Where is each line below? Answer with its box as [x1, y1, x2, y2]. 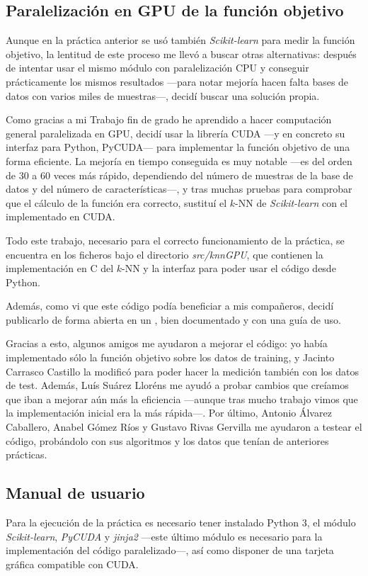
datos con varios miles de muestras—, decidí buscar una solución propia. [6, 88, 320, 103]
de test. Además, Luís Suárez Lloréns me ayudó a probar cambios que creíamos [6, 378, 349, 393]
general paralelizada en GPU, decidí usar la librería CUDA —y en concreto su [6, 125, 345, 140]
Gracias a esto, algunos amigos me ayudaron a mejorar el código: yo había [6, 336, 328, 351]
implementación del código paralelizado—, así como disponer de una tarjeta [6, 543, 334, 558]
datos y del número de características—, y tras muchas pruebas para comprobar [6, 181, 352, 196]
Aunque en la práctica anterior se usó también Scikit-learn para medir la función [6, 33, 355, 47]
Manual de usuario [6, 482, 145, 504]
